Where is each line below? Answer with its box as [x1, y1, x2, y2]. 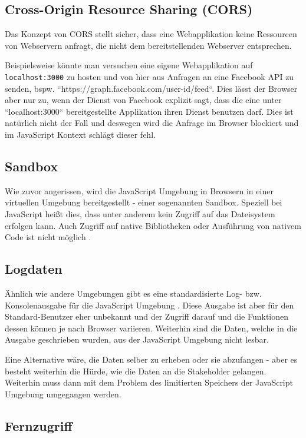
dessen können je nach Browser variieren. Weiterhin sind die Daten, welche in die [5, 321, 298, 334]
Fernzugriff [5, 416, 73, 434]
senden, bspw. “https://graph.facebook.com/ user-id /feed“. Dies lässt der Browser [5, 82, 298, 94]
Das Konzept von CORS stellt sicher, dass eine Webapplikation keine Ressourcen [5, 28, 297, 40]
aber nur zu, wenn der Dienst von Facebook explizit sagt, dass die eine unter [5, 94, 282, 106]
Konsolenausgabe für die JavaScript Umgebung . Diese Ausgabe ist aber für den [5, 298, 294, 311]
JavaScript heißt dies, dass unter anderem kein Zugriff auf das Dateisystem [5, 208, 275, 220]
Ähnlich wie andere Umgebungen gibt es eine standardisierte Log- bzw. [5, 287, 262, 299]
